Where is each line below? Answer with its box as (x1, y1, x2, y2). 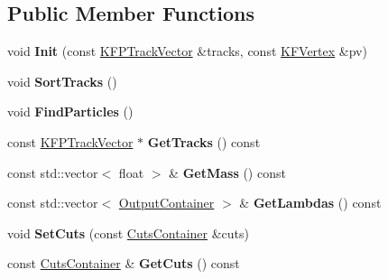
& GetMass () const (169, 163, 286, 181)
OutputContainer (118, 193, 215, 212)
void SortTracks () (7, 71, 117, 90)
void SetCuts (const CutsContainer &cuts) (7, 223, 250, 242)
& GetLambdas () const (239, 193, 382, 212)
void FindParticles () (7, 102, 134, 121)
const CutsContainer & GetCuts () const (7, 254, 240, 273)
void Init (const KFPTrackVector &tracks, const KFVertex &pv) (7, 42, 367, 60)
